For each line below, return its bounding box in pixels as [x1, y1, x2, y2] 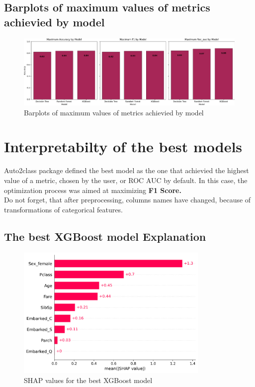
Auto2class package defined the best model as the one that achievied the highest [4, 165, 249, 176]
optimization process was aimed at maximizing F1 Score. [4, 185, 181, 195]
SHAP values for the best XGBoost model [24, 375, 153, 385]
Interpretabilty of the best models [4, 136, 243, 157]
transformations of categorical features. [4, 204, 123, 214]
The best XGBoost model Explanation [4, 228, 206, 244]
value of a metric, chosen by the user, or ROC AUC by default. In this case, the [4, 175, 248, 186]
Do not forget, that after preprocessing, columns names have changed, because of [4, 194, 251, 205]
